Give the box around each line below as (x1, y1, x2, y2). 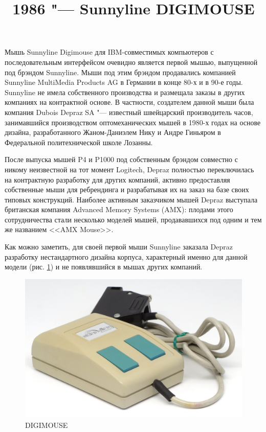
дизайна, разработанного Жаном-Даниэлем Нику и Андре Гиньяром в (5, 127, 221, 138)
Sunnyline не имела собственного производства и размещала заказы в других (5, 86, 245, 97)
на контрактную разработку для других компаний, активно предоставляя (5, 174, 230, 185)
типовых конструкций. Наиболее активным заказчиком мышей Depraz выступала (5, 194, 258, 204)
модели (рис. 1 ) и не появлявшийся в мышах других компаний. (5, 261, 203, 272)
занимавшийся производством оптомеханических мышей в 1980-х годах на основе (5, 117, 261, 127)
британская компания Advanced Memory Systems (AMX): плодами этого (5, 204, 233, 215)
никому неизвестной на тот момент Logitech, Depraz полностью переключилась (5, 164, 254, 174)
